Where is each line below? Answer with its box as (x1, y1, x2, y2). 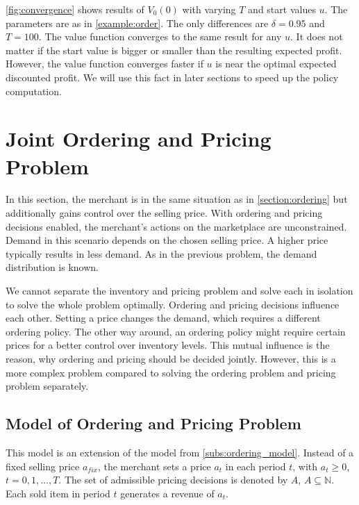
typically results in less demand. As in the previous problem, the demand (6, 246, 317, 260)
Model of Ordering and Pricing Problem (6, 413, 301, 434)
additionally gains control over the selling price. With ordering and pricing (6, 206, 323, 220)
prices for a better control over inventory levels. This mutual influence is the (6, 338, 330, 352)
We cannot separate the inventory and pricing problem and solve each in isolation (6, 283, 353, 298)
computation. (6, 83, 62, 98)
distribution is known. (6, 260, 99, 274)
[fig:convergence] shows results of (6, 2, 144, 16)
